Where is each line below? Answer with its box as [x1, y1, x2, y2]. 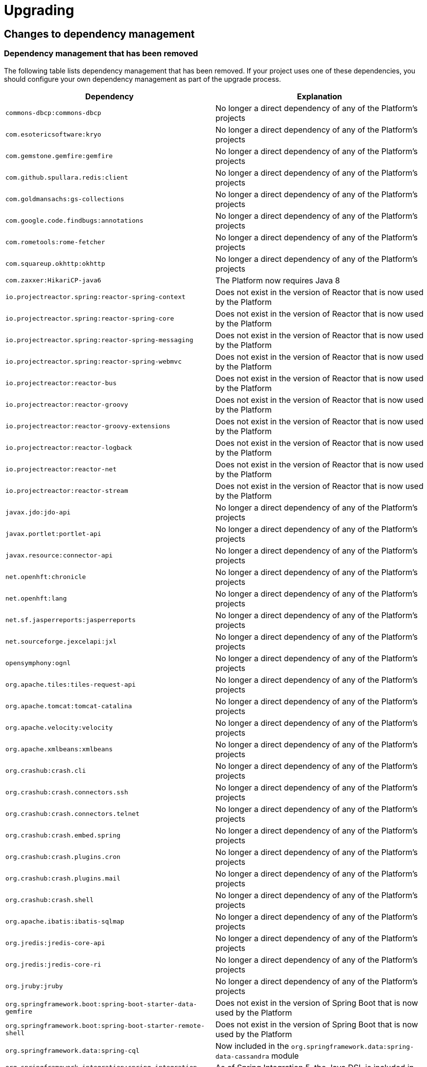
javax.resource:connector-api [5, 552, 113, 559]
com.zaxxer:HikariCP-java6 [5, 277, 101, 284]
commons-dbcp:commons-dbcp [5, 109, 101, 117]
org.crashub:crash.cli [5, 767, 86, 775]
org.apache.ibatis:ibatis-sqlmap [5, 918, 124, 926]
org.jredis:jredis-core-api [5, 939, 105, 947]
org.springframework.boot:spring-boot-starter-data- [5, 1000, 197, 1008]
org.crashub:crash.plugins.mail [5, 875, 120, 882]
